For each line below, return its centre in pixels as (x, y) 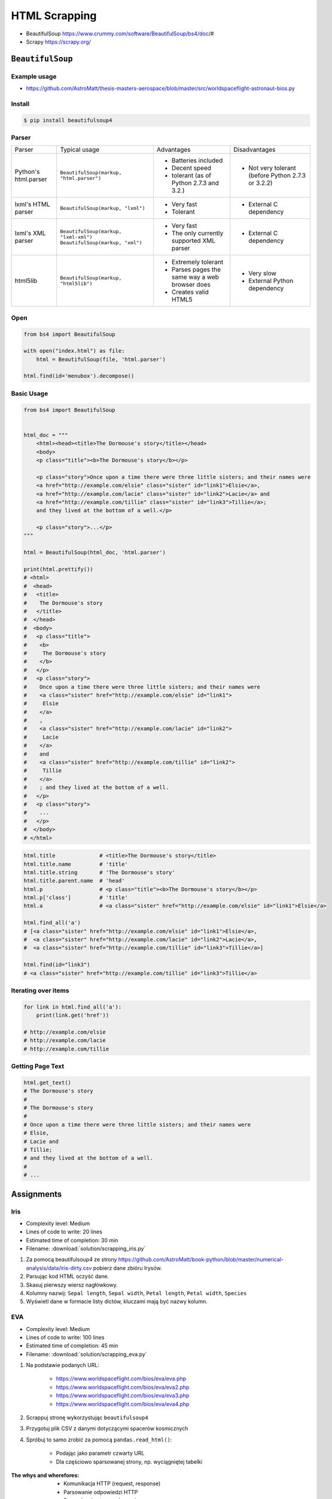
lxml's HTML (32, 204)
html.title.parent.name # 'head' (74, 881)
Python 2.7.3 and (195, 183)
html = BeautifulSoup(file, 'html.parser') (101, 359)
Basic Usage (30, 393)
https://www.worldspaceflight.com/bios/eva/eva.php (121, 1378)
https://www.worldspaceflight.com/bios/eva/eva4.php (123, 1404)
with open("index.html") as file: (74, 351)
